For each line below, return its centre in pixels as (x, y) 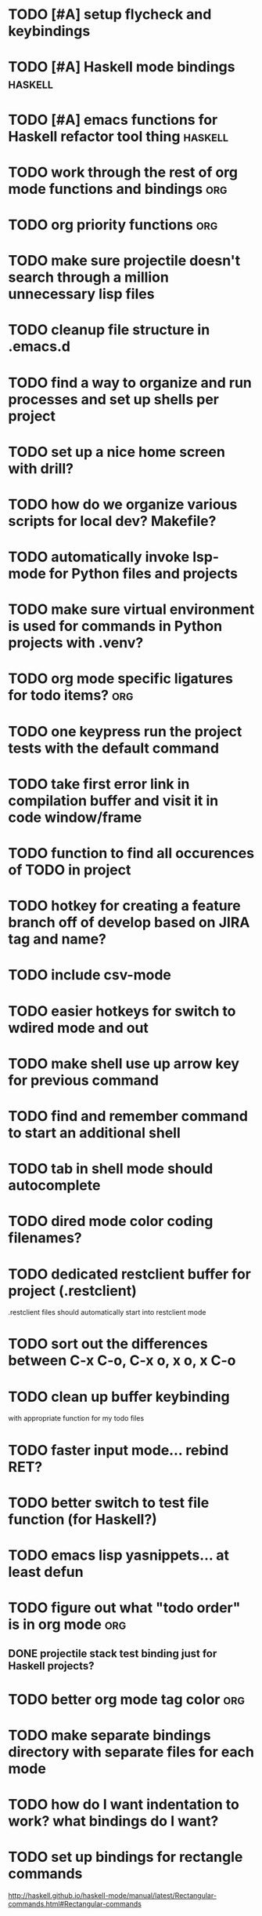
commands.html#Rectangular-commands (75, 1904)
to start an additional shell (95, 1133)
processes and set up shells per (113, 399)
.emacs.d (39, 347)
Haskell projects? (51, 1666)
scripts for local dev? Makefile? (112, 521)
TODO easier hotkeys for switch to (122, 1011)
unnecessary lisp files (81, 294)
